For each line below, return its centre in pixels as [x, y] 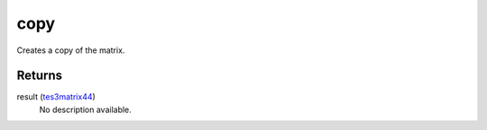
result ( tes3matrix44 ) [56, 97]
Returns [40, 76]
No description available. [86, 109]
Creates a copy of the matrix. [71, 50]
